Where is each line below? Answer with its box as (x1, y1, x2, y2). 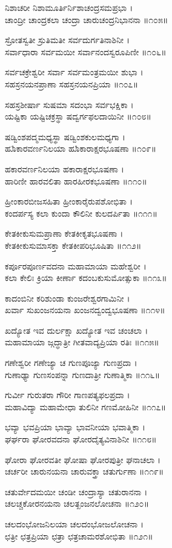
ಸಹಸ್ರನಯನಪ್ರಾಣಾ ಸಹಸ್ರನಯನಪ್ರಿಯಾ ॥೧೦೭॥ (5, 77, 138, 90)
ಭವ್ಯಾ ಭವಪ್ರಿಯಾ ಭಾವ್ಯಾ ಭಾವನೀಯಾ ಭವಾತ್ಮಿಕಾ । (5, 421, 145, 433)
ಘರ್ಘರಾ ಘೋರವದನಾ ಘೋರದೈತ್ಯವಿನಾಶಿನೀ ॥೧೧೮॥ (5, 433, 157, 445)
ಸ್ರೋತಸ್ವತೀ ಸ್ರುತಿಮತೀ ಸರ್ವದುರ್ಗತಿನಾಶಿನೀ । (5, 33, 130, 46)
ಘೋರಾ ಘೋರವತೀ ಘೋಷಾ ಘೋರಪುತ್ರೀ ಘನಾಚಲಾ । (5, 453, 161, 465)
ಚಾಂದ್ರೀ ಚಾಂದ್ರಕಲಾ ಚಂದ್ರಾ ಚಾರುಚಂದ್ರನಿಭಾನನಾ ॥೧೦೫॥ (5, 13, 168, 25)
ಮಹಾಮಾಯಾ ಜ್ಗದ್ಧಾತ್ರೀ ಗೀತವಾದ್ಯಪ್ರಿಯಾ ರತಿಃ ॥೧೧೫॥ (5, 336, 159, 348)
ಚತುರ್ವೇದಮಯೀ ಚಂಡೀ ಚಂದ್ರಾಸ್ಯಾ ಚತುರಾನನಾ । (5, 485, 148, 498)
